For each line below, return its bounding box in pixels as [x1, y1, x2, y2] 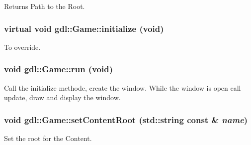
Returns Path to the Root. [4, 1, 85, 11]
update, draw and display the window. [4, 92, 121, 103]
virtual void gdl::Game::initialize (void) [4, 22, 164, 34]
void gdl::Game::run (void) [4, 63, 113, 75]
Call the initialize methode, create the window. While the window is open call [4, 82, 241, 93]
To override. [4, 41, 41, 52]
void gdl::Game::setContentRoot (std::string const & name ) [4, 113, 248, 126]
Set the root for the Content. [4, 133, 92, 144]
